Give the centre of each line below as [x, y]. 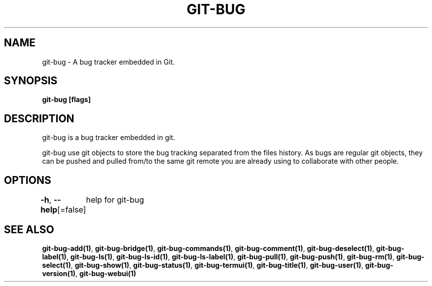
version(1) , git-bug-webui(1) [89, 273]
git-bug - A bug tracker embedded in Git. [108, 62]
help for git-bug [115, 200]
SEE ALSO [29, 229]
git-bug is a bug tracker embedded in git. [108, 138]
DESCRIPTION [39, 118]
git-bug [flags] [66, 100]
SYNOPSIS [31, 81]
